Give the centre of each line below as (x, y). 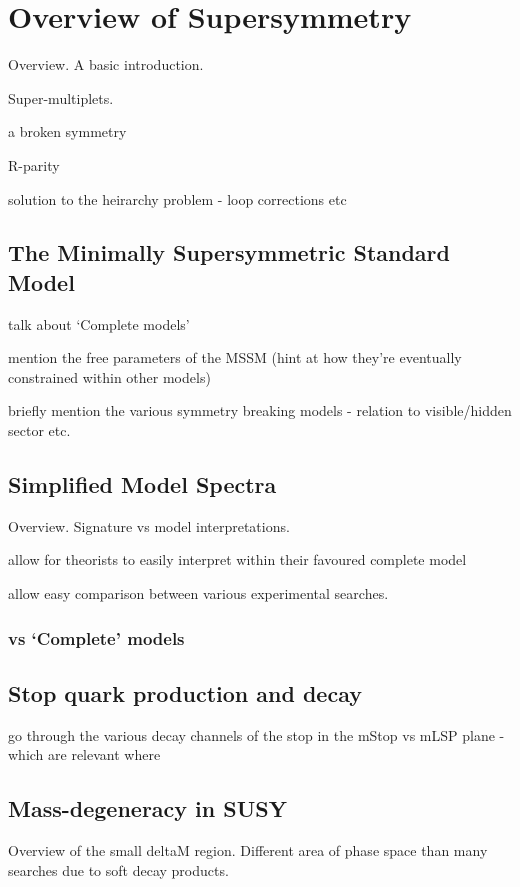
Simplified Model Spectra (142, 484)
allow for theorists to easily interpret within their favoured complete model (237, 559)
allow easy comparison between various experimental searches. (198, 593)
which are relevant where (84, 754)
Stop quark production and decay (185, 692)
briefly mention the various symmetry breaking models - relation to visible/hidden (260, 410)
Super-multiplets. (61, 97)
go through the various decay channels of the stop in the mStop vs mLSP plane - (256, 734)
